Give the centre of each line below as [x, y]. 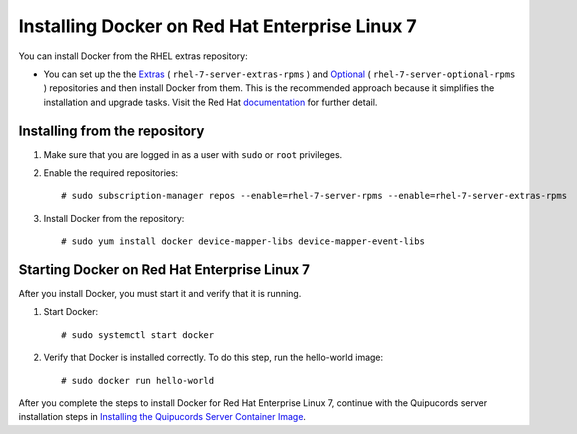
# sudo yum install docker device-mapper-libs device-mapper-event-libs [243, 241]
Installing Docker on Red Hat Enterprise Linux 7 [217, 26]
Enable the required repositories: [111, 173]
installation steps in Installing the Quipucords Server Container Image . [162, 417]
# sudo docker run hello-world [138, 380]
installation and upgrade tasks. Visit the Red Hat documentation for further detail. [210, 102]
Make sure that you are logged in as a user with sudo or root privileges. [193, 154]
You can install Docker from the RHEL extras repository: [133, 56]
